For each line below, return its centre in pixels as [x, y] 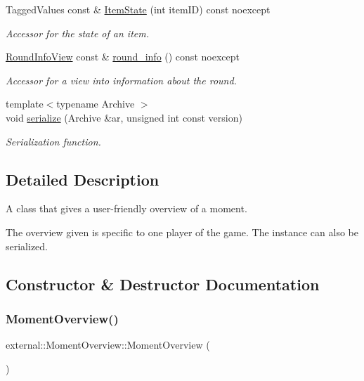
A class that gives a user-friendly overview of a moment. [126, 208]
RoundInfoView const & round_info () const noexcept [123, 57]
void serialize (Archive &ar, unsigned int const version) [124, 117]
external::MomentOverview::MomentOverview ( [108, 345]
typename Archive [96, 104]
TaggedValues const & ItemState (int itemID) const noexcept [138, 9]
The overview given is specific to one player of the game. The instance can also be [182, 232]
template [25, 104]
